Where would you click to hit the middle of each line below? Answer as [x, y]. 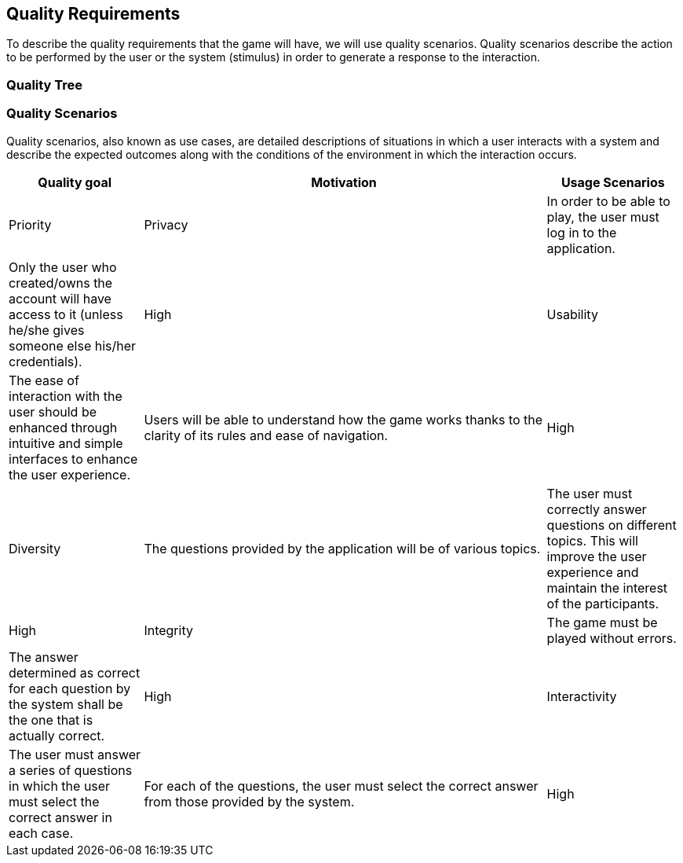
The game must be [602, 622]
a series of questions [71, 770]
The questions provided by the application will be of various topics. [342, 548]
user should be [53, 411]
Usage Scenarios [613, 182]
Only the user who [63, 267]
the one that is [51, 720]
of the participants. [603, 603]
